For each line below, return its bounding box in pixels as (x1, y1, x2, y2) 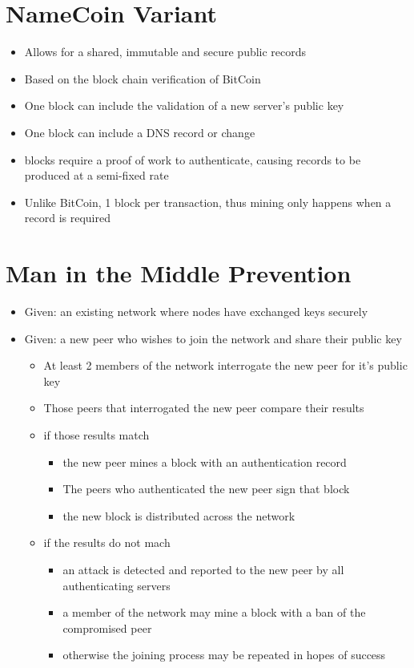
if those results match (43, 426, 150, 443)
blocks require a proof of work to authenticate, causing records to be (24, 151, 361, 168)
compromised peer (62, 619, 152, 636)
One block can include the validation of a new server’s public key (24, 97, 344, 114)
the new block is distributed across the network (62, 507, 295, 524)
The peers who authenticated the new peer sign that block (62, 480, 350, 497)
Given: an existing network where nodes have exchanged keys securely (24, 303, 368, 319)
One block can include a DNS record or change (24, 123, 255, 140)
